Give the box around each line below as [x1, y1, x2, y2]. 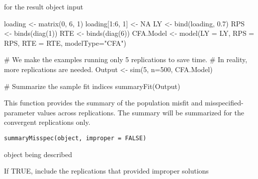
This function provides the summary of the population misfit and [4, 97, 203, 108]
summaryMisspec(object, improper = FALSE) [4, 134, 147, 142]
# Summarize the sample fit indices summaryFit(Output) [4, 81, 180, 91]
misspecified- [205, 97, 244, 108]
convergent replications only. [4, 117, 90, 127]
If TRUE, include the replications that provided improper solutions [4, 166, 209, 176]
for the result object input [4, 1, 84, 11]
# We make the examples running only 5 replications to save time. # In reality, [4, 54, 248, 65]
